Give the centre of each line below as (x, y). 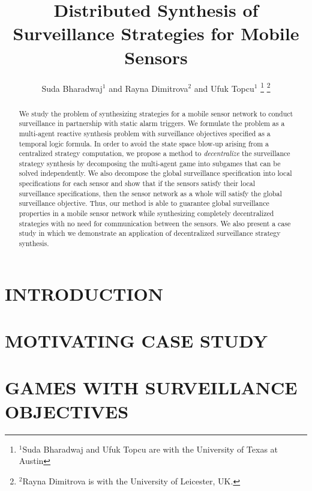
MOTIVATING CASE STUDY (136, 341)
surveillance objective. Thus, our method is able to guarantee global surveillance (144, 203)
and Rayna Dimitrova (148, 88)
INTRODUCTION (84, 293)
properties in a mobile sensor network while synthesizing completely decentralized (146, 213)
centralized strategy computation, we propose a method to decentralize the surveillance (154, 153)
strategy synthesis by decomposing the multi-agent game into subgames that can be (150, 163)
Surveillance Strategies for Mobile (156, 33)
